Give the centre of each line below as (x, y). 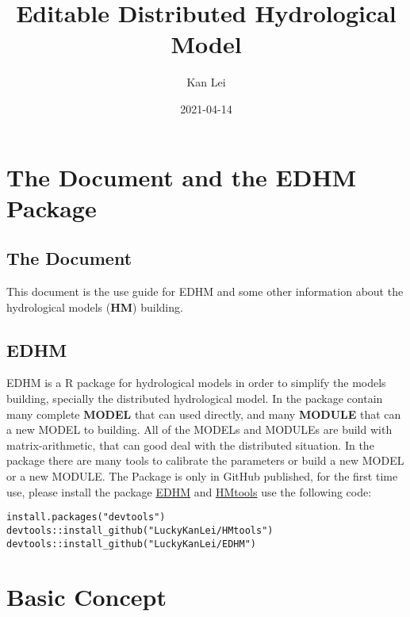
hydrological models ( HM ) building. (95, 307)
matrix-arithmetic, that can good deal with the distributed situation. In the (190, 445)
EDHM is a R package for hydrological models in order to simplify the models (196, 383)
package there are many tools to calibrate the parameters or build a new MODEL (205, 460)
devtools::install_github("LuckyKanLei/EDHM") (131, 544)
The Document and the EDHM (182, 176)
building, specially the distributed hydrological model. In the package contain (195, 399)
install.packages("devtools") (86, 517)
